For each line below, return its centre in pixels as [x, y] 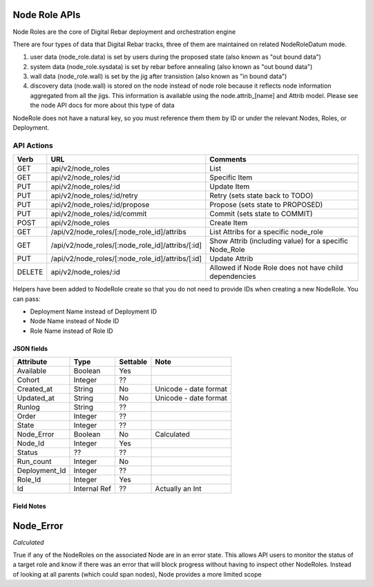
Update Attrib [231, 259]
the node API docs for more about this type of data [103, 105]
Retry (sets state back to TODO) [261, 195]
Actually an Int [178, 489]
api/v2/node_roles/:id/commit [99, 214]
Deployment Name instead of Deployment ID [94, 311]
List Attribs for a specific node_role [267, 232]
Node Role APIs [47, 15]
